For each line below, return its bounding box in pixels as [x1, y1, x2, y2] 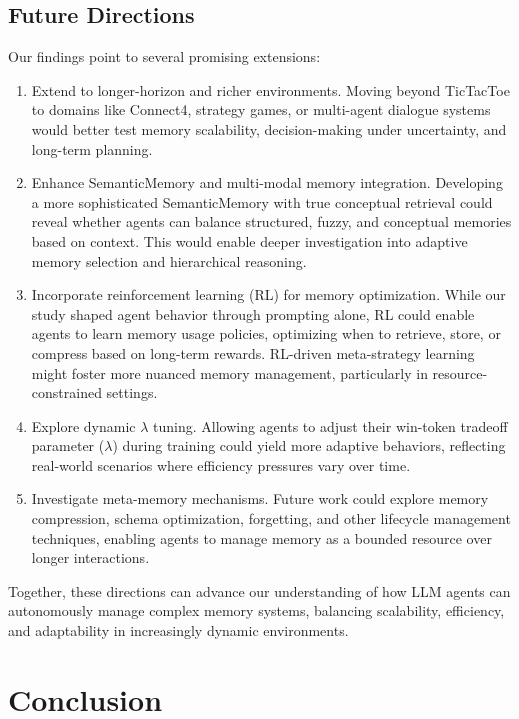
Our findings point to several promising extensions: [8, 46, 321, 67]
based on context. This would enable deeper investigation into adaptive [31, 230, 468, 251]
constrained [31, 382, 102, 403]
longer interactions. [31, 547, 150, 568]
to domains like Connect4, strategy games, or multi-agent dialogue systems [31, 99, 491, 120]
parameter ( [31, 435, 105, 456]
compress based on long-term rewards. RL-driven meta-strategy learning [31, 342, 475, 363]
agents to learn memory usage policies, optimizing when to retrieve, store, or [31, 323, 501, 344]
